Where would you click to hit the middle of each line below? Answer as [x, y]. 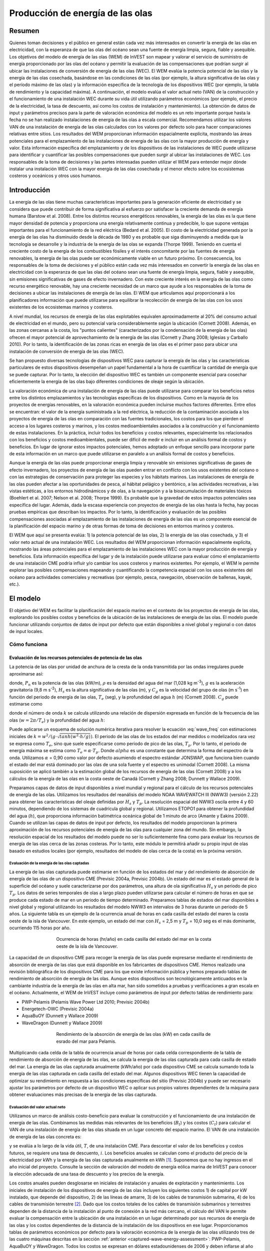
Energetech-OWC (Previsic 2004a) [58, 1009]
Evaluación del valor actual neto [37, 1107]
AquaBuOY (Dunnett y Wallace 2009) [60, 1016]
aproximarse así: [26, 674]
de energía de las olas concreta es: [45, 1136]
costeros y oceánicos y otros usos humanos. [55, 176]
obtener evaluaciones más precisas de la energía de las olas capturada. [83, 1095]
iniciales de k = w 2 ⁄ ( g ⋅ [33, 736]
